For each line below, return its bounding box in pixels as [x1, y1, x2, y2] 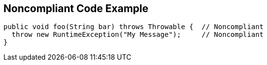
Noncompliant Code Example [3, 2, 148, 15]
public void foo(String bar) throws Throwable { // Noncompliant [3, 23, 264, 31]
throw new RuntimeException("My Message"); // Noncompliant [11, 31, 264, 39]
